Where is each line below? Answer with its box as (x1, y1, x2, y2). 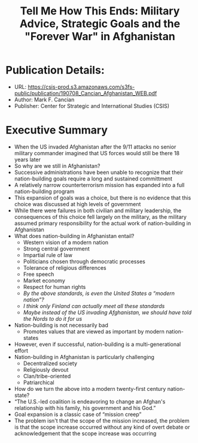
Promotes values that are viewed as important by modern (23, 328, 165, 335)
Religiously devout (23, 366, 69, 373)
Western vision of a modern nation (23, 239, 109, 246)
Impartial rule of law (23, 251, 73, 258)
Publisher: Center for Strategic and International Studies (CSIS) (14, 102, 170, 109)
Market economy (23, 277, 65, 284)
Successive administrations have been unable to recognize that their (14, 168, 184, 176)
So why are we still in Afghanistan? (14, 162, 100, 169)
